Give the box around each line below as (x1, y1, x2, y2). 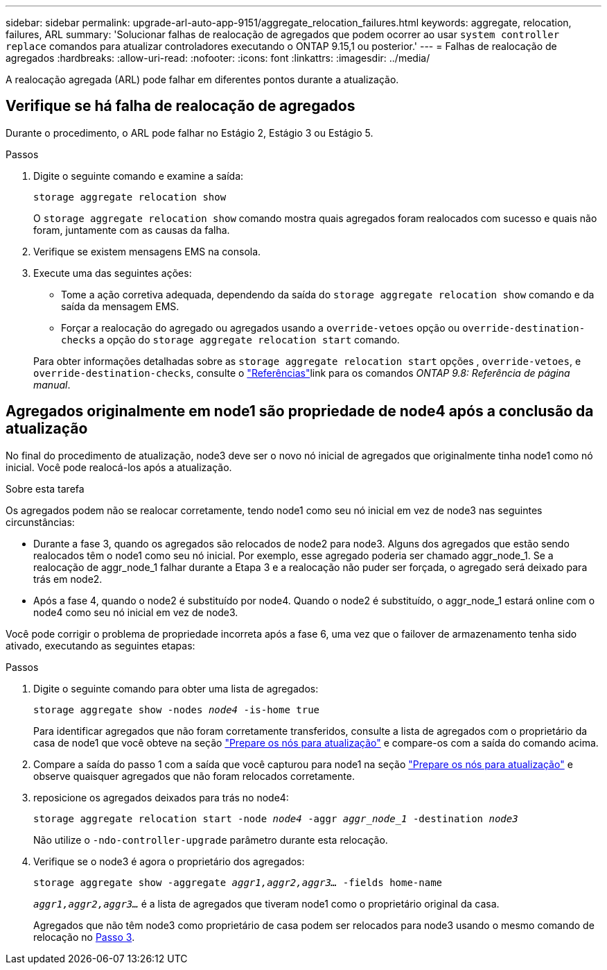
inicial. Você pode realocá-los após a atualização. (6, 461, 232, 473)
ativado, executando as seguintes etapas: (6, 639, 195, 652)
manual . (33, 378, 71, 391)
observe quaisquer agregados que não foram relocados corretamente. (33, 769, 355, 782)
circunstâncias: (6, 516, 75, 528)
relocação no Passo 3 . (33, 930, 135, 943)
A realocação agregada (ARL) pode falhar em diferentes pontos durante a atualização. (6, 74, 399, 85)
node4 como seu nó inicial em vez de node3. (33, 606, 238, 618)
